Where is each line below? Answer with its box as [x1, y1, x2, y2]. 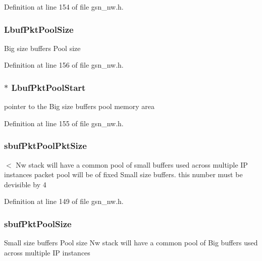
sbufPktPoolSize [4, 217, 72, 230]
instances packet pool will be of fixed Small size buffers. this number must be [4, 169, 243, 180]
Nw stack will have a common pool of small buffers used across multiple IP [16, 159, 248, 170]
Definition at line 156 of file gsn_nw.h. [4, 60, 124, 70]
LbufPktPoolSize [4, 23, 74, 35]
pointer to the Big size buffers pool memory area [4, 101, 154, 112]
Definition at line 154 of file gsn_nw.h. [4, 2, 124, 12]
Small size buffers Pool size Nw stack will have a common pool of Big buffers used [4, 237, 258, 248]
